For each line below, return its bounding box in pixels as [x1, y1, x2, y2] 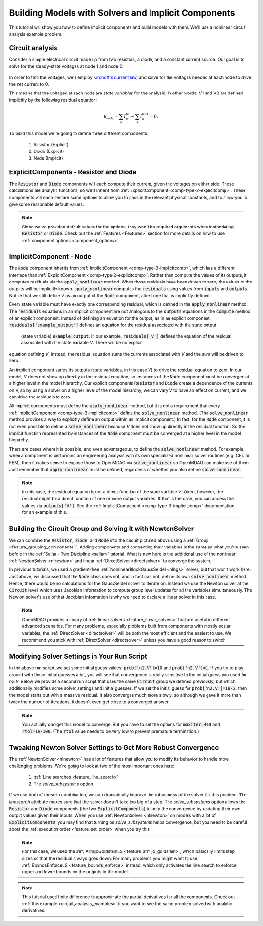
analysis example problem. [9, 31, 63, 37]
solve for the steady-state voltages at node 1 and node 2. [9, 63, 124, 69]
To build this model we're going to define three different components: [9, 131, 149, 136]
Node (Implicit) [33, 155, 63, 161]
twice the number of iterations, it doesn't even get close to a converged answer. [9, 699, 170, 705]
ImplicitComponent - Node [9, 252, 92, 261]
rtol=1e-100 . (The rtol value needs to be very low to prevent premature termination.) [22, 728, 199, 734]
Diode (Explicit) [33, 149, 64, 154]
